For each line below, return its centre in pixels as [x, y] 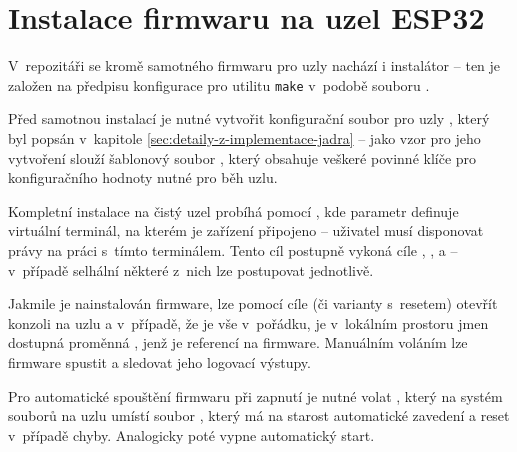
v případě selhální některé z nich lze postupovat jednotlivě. [191, 269]
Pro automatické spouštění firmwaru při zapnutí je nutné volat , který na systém [255, 395]
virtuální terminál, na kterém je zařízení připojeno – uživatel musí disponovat [246, 230]
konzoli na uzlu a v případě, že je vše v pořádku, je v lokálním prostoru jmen [248, 322]
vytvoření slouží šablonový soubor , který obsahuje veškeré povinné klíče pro [242, 157]
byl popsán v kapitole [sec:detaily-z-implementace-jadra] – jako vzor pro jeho [244, 137]
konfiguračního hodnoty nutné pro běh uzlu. [143, 177]
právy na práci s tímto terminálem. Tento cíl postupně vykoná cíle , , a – [233, 249]
